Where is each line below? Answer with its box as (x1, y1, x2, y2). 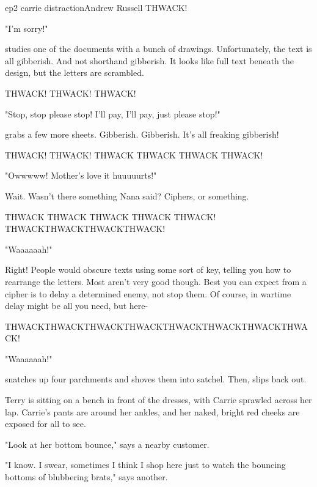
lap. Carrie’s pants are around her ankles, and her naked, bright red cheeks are (5, 405, 300, 418)
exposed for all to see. (5, 417, 86, 430)
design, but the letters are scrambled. (5, 66, 144, 79)
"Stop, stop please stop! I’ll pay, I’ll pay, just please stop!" (5, 107, 220, 120)
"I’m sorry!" (5, 21, 48, 34)
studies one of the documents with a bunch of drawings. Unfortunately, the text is (5, 42, 312, 55)
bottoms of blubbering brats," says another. (5, 470, 168, 483)
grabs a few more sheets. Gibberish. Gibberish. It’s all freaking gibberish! (5, 128, 279, 141)
